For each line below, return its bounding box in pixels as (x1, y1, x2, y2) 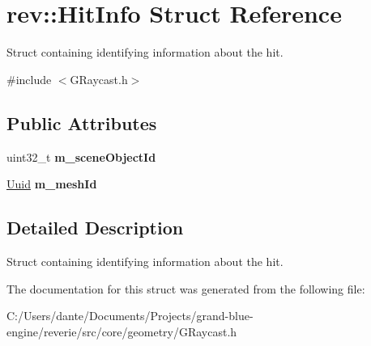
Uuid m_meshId (6, 175, 97, 192)
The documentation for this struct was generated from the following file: (6, 280, 365, 297)
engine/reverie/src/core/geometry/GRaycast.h (6, 323, 237, 340)
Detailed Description (6, 215, 184, 240)
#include (6, 70, 52, 87)
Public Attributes (6, 110, 157, 135)
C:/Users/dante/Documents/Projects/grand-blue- (6, 307, 254, 324)
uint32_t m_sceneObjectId (6, 148, 156, 165)
